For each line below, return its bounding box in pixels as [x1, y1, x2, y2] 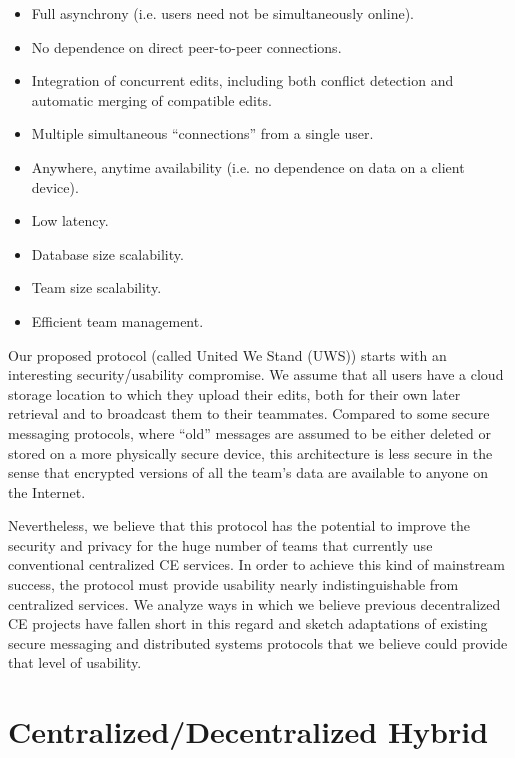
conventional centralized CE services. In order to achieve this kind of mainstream [8, 554, 505, 575]
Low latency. [31, 210, 109, 231]
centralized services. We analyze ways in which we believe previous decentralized [8, 593, 501, 614]
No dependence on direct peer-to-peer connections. [31, 36, 342, 57]
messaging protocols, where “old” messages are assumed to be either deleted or [8, 422, 491, 443]
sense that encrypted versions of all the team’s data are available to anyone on [8, 462, 488, 483]
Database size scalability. [31, 243, 184, 264]
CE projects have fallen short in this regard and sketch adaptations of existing [8, 613, 488, 634]
